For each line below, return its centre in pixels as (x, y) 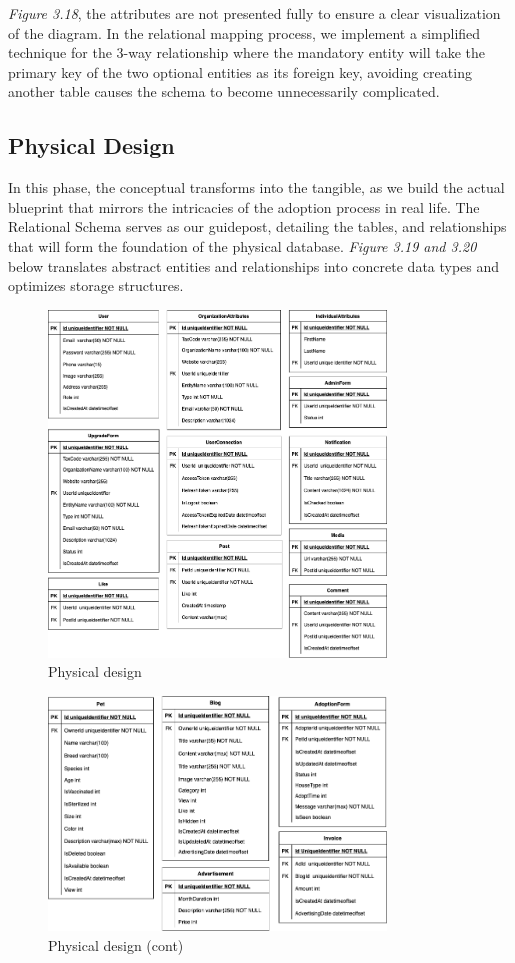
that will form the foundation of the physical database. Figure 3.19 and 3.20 (242, 245)
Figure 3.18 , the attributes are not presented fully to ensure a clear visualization (254, 13)
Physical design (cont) (116, 944)
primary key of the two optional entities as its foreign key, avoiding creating (240, 71)
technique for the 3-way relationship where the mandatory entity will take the (247, 52)
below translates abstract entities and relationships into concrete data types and (254, 265)
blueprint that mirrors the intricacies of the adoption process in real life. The (244, 206)
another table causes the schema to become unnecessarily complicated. (224, 91)
